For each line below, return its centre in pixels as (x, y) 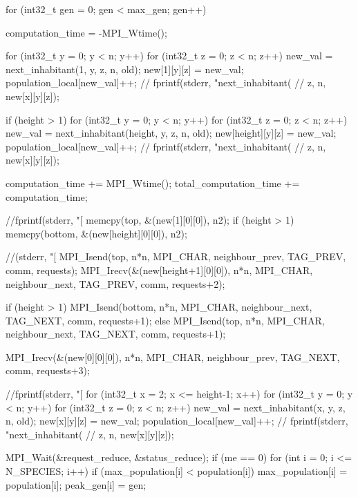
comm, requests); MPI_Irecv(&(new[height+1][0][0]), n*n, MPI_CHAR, (159, 270)
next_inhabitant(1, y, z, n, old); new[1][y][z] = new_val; (125, 69)
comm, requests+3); (48, 370)
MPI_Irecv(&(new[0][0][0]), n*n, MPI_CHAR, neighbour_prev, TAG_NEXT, (173, 357)
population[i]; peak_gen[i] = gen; (76, 484)
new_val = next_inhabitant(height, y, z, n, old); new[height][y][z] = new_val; (171, 133)
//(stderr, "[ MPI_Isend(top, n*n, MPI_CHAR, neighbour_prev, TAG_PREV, (176, 256)
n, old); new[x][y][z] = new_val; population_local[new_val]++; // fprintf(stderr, (177, 421)
